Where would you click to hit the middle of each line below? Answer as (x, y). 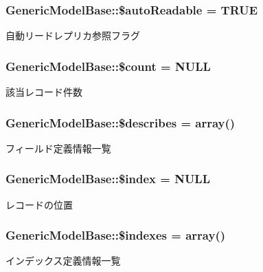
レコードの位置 (39, 204)
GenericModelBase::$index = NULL (108, 179)
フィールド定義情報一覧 (58, 148)
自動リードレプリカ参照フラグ (73, 35)
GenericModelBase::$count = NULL (108, 66)
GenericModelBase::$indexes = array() (116, 235)
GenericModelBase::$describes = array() (121, 122)
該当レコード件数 (44, 92)
